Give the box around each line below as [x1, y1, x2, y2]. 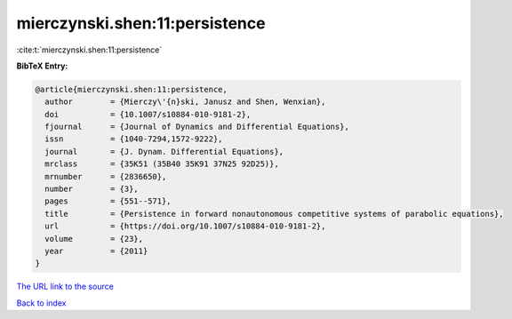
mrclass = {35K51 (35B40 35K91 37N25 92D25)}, [44, 159, 279, 169]
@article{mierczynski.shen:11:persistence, [35, 84, 228, 94]
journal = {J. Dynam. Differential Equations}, [44, 147, 284, 156]
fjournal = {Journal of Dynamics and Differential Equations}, [44, 122, 350, 132]
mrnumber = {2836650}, [44, 171, 167, 181]
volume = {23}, [44, 234, 144, 243]
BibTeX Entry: [16, 60, 68, 71]
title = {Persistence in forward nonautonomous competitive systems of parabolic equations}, [44, 209, 504, 219]
